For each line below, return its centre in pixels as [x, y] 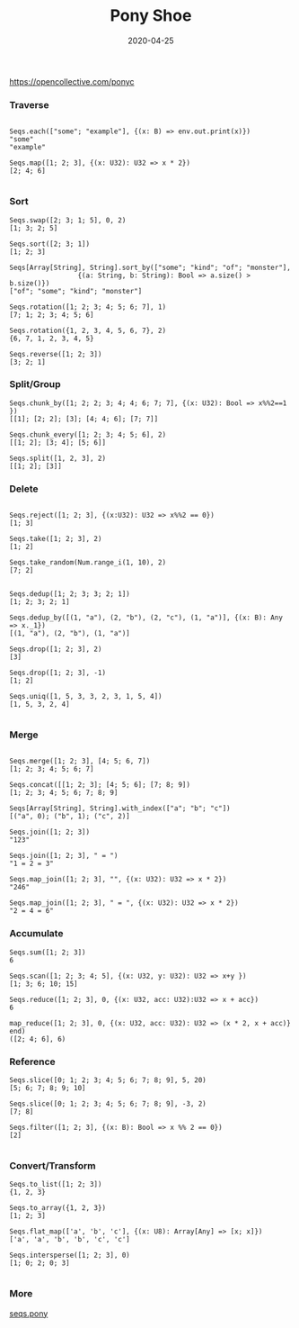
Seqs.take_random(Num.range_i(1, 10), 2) [88, 563]
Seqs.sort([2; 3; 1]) [50, 244]
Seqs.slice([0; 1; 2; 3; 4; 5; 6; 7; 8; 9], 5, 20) [108, 1080]
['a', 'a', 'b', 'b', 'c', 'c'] [70, 1240]
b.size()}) [30, 283]
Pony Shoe [151, 16]
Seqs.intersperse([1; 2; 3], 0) [70, 1256]
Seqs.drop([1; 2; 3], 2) [56, 649]
